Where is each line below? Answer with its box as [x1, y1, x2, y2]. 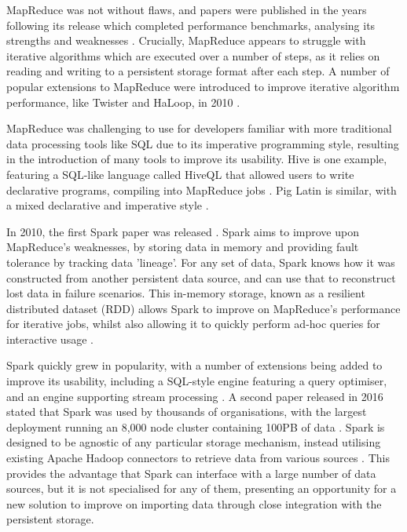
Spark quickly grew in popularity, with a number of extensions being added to [6, 357, 383, 373]
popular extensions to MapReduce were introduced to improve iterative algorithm [6, 78, 400, 94]
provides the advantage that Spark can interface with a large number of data [6, 465, 376, 481]
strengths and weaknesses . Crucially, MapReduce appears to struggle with [6, 32, 366, 49]
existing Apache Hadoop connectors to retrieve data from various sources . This [6, 450, 390, 466]
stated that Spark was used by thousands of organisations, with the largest [6, 403, 367, 420]
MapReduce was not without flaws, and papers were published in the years [6, 2, 367, 17]
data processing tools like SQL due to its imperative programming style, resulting [6, 135, 399, 151]
